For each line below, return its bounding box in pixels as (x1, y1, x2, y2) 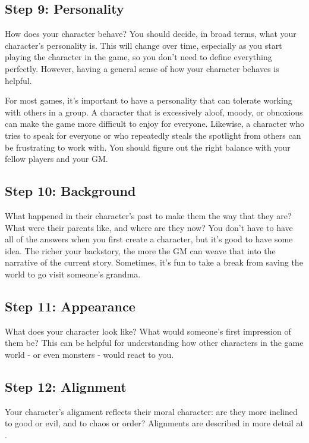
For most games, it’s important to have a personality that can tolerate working (5, 94, 292, 107)
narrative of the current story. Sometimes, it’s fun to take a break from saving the (5, 256, 303, 269)
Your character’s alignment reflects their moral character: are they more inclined (5, 405, 298, 417)
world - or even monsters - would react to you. (5, 348, 174, 360)
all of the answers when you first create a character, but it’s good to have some (5, 233, 293, 245)
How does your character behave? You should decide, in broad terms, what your (5, 27, 297, 40)
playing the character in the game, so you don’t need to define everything (5, 51, 272, 63)
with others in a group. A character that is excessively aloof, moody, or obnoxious (5, 105, 303, 118)
